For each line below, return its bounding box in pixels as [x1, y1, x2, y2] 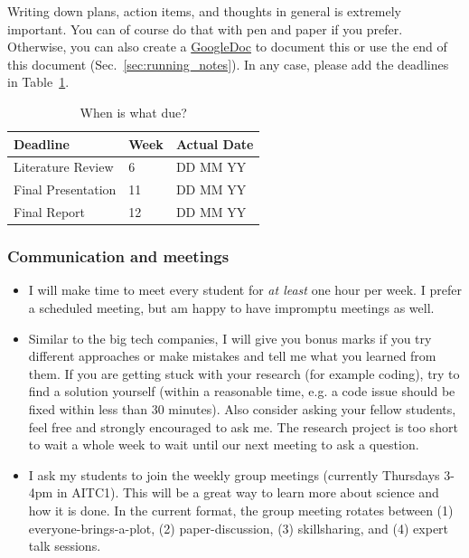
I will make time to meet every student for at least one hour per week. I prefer [28, 280, 462, 299]
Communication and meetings [7, 245, 230, 268]
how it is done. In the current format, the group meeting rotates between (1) [28, 500, 454, 519]
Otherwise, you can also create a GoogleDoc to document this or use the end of [7, 37, 447, 56]
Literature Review [14, 157, 114, 176]
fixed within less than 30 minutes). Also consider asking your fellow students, [28, 399, 456, 418]
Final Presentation [14, 180, 117, 199]
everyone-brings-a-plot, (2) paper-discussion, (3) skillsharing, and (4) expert [28, 518, 449, 537]
